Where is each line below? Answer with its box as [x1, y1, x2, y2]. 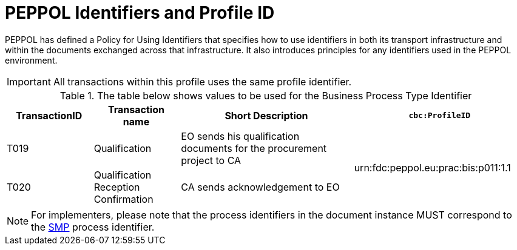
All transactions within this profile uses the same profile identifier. [53, 75, 352, 88]
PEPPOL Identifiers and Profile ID [5, 2, 275, 23]
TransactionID [16, 109, 83, 122]
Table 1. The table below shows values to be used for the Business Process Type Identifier [59, 89, 472, 102]
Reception [93, 180, 140, 193]
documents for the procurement [181, 142, 327, 154]
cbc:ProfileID [408, 111, 471, 120]
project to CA [181, 154, 242, 166]
